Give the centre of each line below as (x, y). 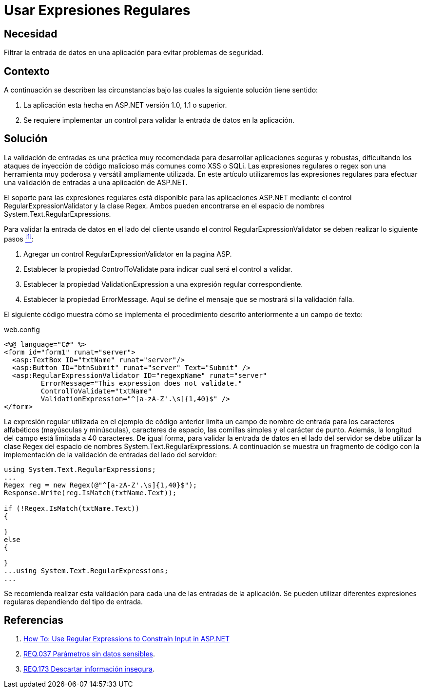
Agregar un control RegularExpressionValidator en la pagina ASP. (128, 254)
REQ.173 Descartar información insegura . (89, 669)
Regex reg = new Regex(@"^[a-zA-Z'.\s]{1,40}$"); (101, 485)
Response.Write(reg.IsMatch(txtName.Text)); (90, 493)
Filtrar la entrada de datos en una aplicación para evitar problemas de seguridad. (134, 53)
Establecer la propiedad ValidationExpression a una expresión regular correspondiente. (163, 284)
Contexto (27, 71)
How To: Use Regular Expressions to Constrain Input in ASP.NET (126, 639)
